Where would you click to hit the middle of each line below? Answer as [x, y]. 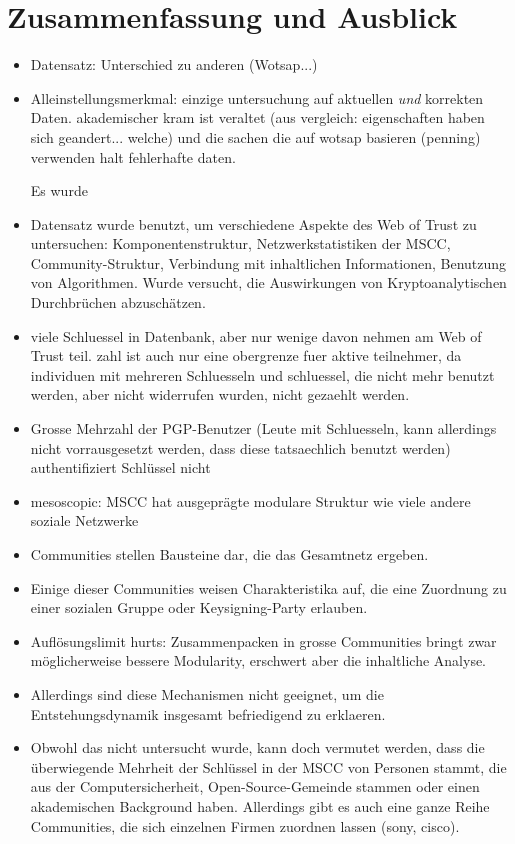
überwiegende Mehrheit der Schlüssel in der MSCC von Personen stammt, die [268, 766]
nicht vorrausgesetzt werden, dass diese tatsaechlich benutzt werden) [240, 447]
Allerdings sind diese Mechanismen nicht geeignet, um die [207, 693]
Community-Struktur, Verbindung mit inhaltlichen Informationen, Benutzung [268, 262]
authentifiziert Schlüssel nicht [120, 467]
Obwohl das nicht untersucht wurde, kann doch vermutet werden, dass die [257, 747]
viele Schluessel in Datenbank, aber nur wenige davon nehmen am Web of [256, 335]
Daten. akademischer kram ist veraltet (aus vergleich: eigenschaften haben [257, 117]
